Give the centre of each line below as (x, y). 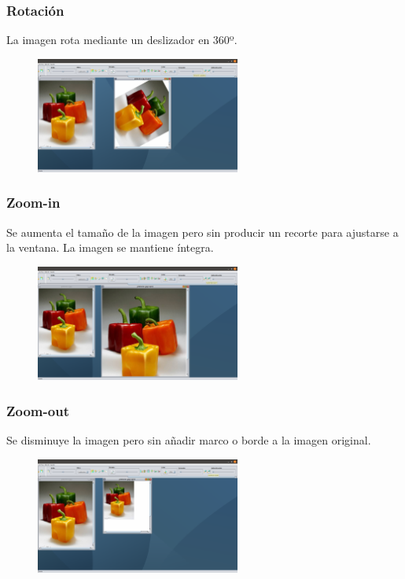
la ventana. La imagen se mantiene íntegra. (110, 247)
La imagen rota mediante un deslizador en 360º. (122, 40)
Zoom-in (33, 203)
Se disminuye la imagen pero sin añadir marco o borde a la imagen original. (189, 440)
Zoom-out (38, 410)
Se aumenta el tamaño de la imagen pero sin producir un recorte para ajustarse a (202, 232)
